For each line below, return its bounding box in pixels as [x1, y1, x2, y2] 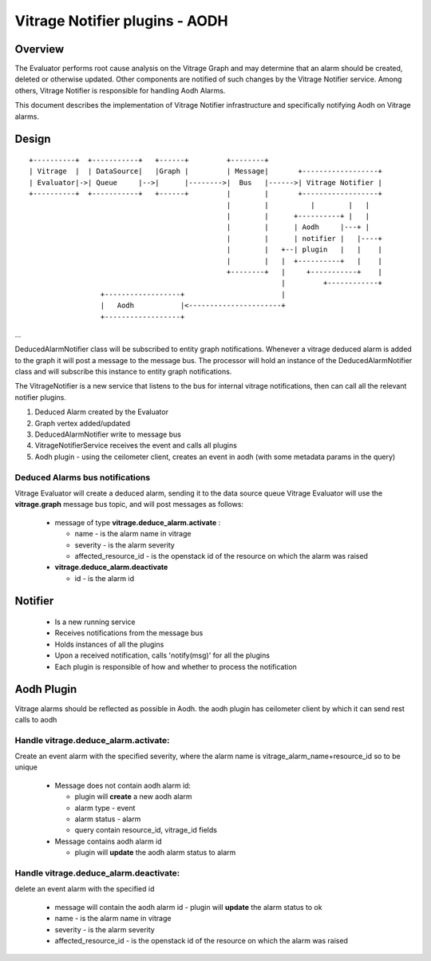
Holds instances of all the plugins [54, 639, 164, 649]
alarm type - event [74, 803, 136, 813]
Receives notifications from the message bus [54, 628, 204, 638]
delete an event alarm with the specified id [14, 884, 155, 894]
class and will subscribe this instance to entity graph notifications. [14, 367, 232, 377]
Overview [14, 42, 65, 56]
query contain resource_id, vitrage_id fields [74, 825, 217, 835]
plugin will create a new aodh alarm [74, 792, 192, 801]
